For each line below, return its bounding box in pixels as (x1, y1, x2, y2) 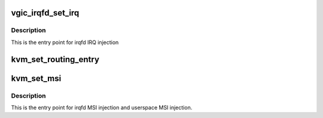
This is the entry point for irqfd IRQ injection (11, 39, 119, 46)
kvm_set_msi (11, 73, 62, 83)
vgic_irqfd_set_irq (11, 8, 80, 18)
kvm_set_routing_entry (11, 54, 100, 64)
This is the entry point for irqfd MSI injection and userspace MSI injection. (11, 104, 193, 111)
